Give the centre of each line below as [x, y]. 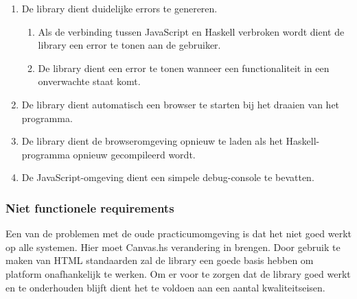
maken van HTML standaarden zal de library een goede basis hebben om [160, 260]
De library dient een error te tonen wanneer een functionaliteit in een [184, 68]
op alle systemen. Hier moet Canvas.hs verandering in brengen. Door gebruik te [173, 247]
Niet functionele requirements [90, 207]
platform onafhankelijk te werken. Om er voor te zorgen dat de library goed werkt [178, 273]
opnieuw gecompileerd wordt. [134, 154]
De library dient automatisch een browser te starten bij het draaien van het [181, 104]
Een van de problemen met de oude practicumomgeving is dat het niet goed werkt [178, 234]
